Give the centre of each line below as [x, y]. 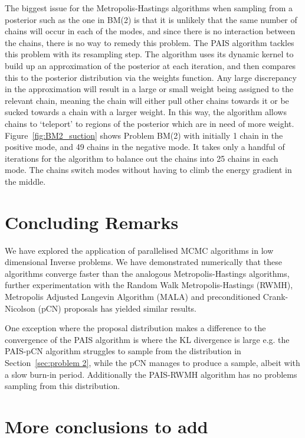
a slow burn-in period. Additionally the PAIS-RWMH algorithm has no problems [151, 374]
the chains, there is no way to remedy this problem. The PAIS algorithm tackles [150, 42]
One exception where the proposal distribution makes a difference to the [135, 328]
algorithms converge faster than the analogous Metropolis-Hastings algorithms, [147, 273]
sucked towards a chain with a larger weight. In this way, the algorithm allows [146, 112]
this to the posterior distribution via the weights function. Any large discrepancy [151, 77]
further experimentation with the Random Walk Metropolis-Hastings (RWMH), [149, 285]
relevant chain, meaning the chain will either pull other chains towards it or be [147, 100]
